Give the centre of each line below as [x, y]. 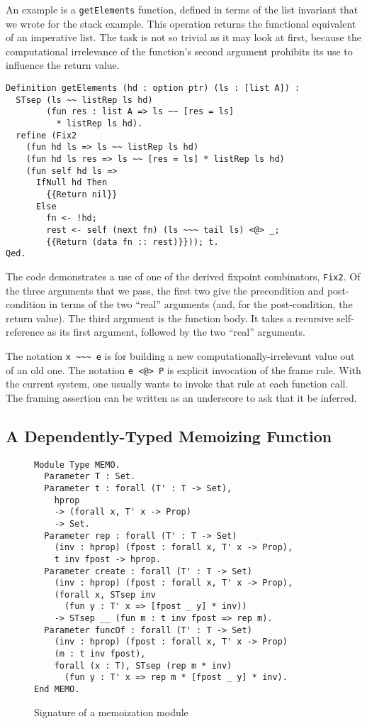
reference [25, 332]
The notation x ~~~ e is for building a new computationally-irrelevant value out [180, 355]
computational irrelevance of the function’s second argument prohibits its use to [179, 51]
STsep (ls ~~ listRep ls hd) [84, 100]
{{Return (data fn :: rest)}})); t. [132, 242]
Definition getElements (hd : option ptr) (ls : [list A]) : [153, 88]
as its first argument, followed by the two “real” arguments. [176, 332]
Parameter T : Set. [90, 477]
